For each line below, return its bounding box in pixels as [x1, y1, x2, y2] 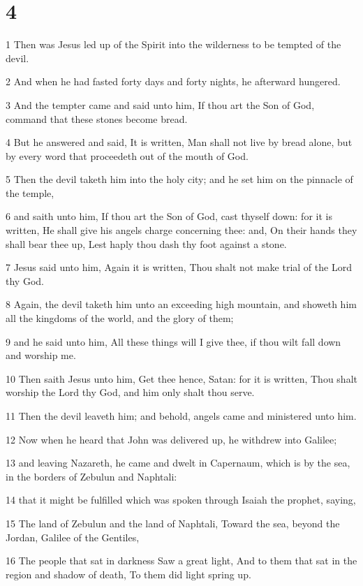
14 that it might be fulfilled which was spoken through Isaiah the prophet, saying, [6, 492, 356, 507]
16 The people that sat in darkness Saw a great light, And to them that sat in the [6, 553, 357, 568]
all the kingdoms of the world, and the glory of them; [6, 311, 234, 325]
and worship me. [6, 348, 76, 362]
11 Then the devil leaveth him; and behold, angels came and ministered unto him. [6, 409, 357, 423]
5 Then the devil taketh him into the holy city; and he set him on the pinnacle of [6, 172, 353, 186]
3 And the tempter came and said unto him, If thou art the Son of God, [6, 97, 315, 112]
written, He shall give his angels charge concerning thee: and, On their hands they [6, 223, 357, 237]
